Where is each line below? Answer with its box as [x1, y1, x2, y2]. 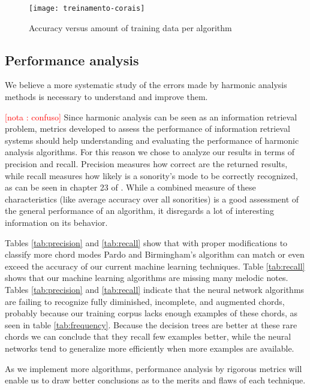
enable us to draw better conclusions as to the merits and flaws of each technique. [5, 374, 306, 386]
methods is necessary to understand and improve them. [5, 90, 208, 103]
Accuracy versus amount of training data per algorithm [29, 21, 232, 34]
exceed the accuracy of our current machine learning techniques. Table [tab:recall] [5, 259, 305, 272]
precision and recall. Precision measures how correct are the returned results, [5, 158, 288, 170]
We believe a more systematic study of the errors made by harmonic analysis [5, 78, 287, 91]
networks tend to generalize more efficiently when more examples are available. [5, 341, 294, 354]
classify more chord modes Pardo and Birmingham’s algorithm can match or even [5, 248, 305, 261]
